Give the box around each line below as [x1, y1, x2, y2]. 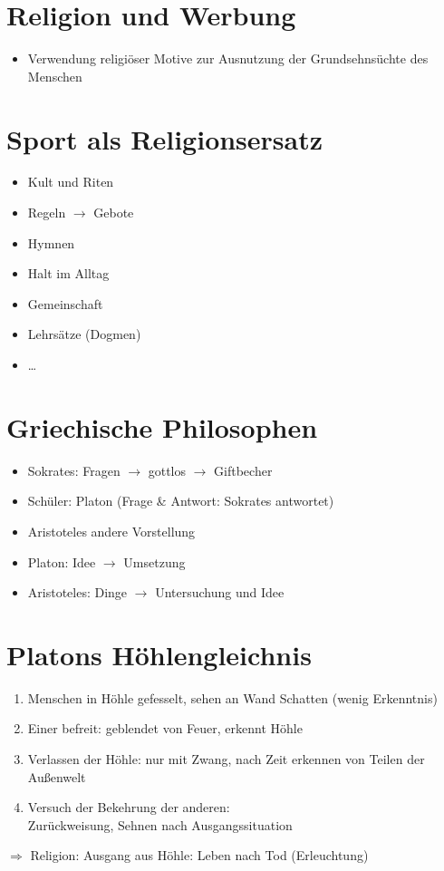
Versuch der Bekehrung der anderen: [27, 798, 230, 817]
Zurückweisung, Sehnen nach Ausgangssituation [27, 815, 293, 834]
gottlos [148, 460, 187, 479]
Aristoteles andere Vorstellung [27, 521, 196, 540]
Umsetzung [123, 552, 186, 571]
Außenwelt [27, 767, 86, 786]
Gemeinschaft [27, 294, 103, 313]
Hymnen [27, 233, 75, 252]
